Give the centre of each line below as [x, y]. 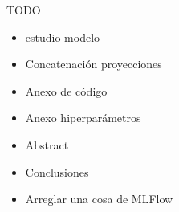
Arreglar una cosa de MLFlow [99, 199]
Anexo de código [66, 90]
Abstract [47, 144]
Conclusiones [57, 171]
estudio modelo [63, 37]
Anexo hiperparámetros [83, 118]
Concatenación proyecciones [94, 64]
